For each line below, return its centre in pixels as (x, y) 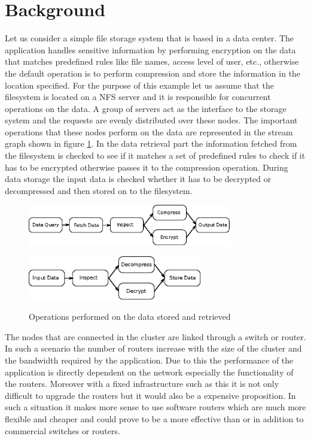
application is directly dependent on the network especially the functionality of (149, 372)
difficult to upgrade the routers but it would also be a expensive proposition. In (150, 395)
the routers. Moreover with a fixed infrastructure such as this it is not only (142, 384)
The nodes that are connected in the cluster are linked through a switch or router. (155, 336)
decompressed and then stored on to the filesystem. (99, 190)
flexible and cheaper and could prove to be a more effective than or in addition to (154, 418)
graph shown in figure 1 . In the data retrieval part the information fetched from (151, 143)
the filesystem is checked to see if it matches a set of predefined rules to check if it (155, 155)
